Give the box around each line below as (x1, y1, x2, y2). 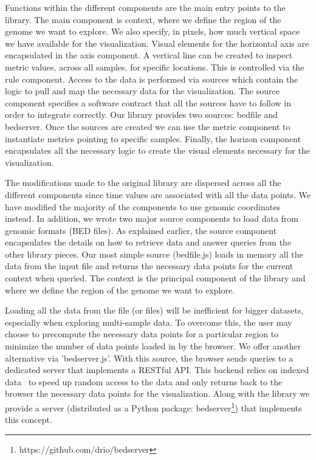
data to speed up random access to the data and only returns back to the (5, 375, 283, 388)
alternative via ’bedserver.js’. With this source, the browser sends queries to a (5, 351, 294, 364)
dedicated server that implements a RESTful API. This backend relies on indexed (5, 363, 309, 376)
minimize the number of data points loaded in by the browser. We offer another (5, 340, 301, 352)
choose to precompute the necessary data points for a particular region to (5, 328, 279, 340)
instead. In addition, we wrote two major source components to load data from (5, 212, 298, 225)
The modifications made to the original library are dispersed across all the (5, 176, 281, 189)
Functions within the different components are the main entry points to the (5, 1, 286, 13)
